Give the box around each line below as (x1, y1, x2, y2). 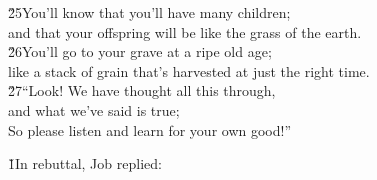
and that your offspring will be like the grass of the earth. (8, 21, 362, 42)
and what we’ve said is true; (8, 99, 180, 120)
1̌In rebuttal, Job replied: (8, 153, 162, 174)
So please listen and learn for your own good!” (8, 119, 292, 140)
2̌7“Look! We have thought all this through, (8, 80, 276, 101)
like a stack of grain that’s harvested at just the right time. (8, 60, 370, 81)
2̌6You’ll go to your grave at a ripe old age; (8, 41, 272, 62)
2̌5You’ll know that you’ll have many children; (8, 2, 291, 22)
